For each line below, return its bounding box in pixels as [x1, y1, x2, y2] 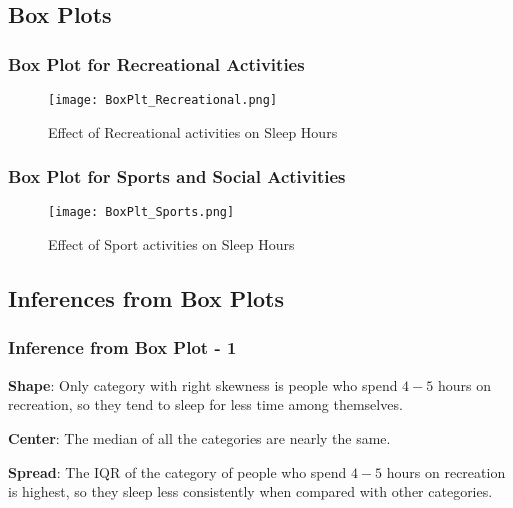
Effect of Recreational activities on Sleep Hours [48, 121, 338, 142]
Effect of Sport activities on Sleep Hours [48, 234, 295, 255]
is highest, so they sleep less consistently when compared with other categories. [8, 481, 493, 502]
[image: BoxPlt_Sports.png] [48, 205, 235, 220]
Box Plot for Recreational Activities [8, 51, 305, 76]
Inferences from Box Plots [8, 283, 284, 314]
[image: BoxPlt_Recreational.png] [48, 93, 278, 107]
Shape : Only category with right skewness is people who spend [8, 374, 398, 395]
